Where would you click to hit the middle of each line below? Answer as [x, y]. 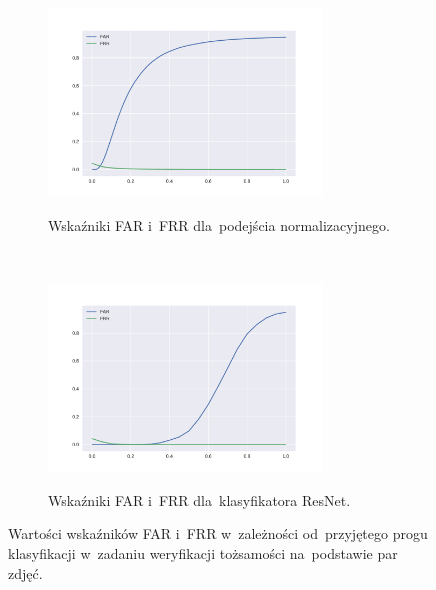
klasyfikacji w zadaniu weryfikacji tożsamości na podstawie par [203, 552]
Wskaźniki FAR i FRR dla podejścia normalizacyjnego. [219, 224]
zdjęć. [25, 572]
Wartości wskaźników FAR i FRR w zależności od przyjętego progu [218, 533]
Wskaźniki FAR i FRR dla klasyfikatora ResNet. [199, 499]
